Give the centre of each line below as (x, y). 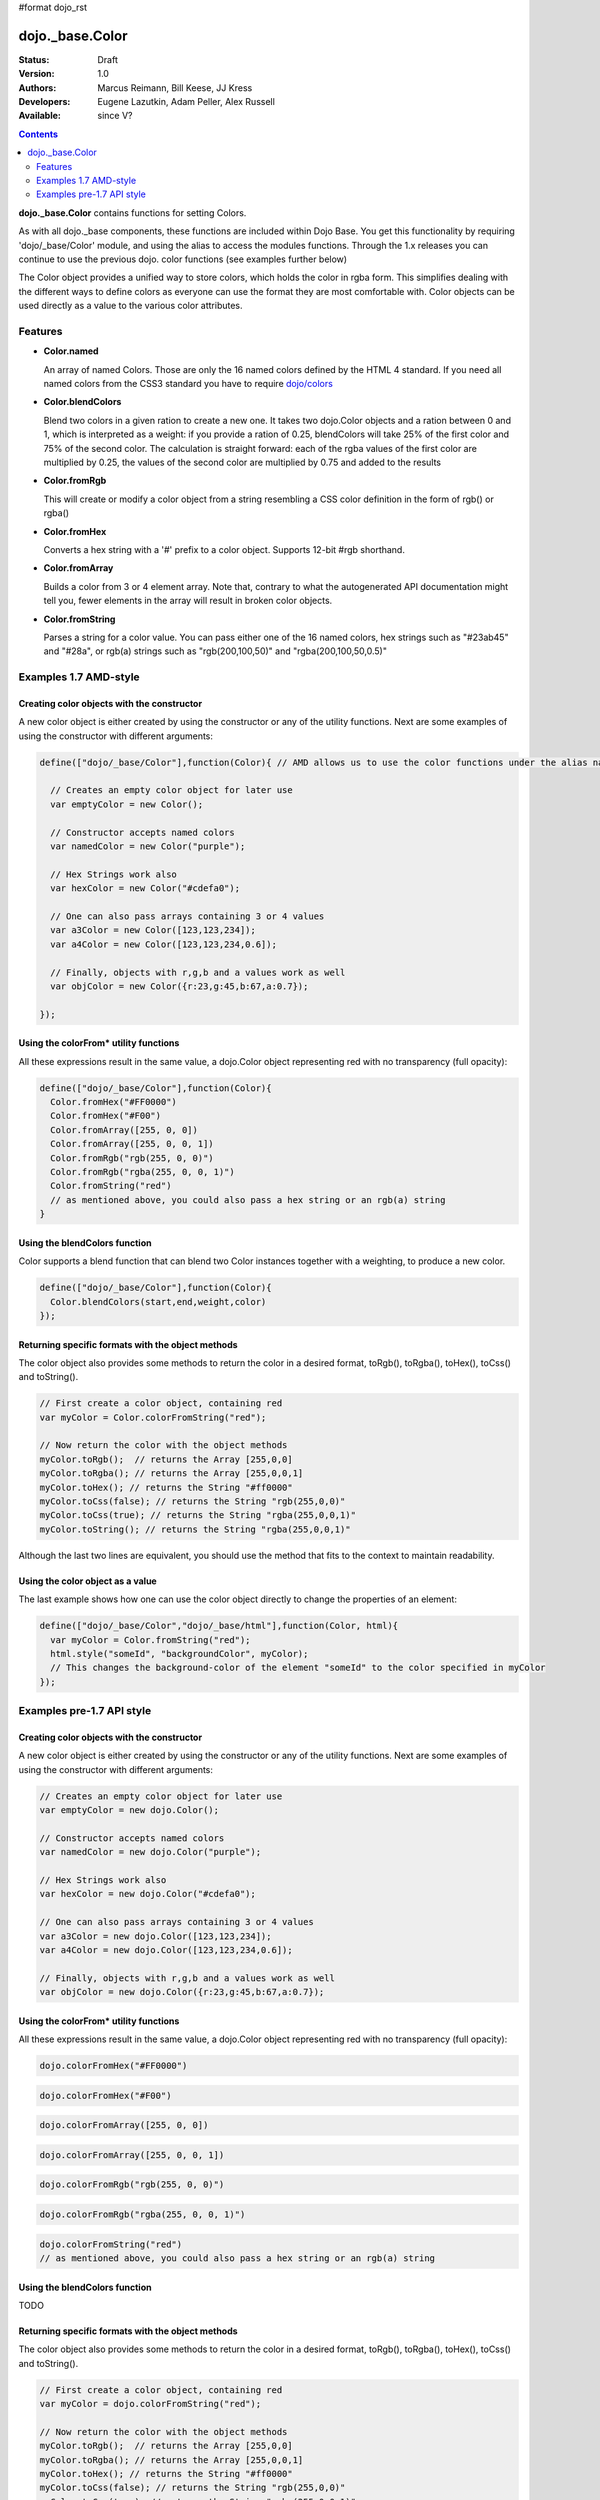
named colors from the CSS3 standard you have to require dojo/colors (188, 384)
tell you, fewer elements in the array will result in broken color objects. (188, 601)
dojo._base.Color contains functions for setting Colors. (132, 212)
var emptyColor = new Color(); (127, 804)
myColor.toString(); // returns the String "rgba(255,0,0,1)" (195, 1529)
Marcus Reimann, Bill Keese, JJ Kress (175, 87)
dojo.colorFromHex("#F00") (105, 2095)
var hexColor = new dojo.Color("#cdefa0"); (148, 1894)
